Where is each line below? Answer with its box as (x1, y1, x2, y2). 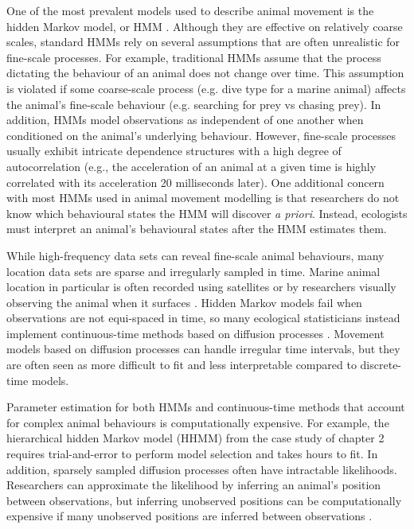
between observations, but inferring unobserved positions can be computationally (6, 492, 402, 508)
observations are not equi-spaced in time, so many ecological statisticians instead (6, 309, 400, 326)
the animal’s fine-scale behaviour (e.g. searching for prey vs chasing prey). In (6, 95, 381, 112)
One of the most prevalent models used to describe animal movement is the (6, 2, 374, 18)
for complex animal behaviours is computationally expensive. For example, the (6, 414, 389, 430)
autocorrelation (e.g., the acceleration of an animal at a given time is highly (6, 158, 377, 174)
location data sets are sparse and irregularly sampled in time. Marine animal (6, 263, 381, 279)
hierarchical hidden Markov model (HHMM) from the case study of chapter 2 (6, 430, 385, 446)
